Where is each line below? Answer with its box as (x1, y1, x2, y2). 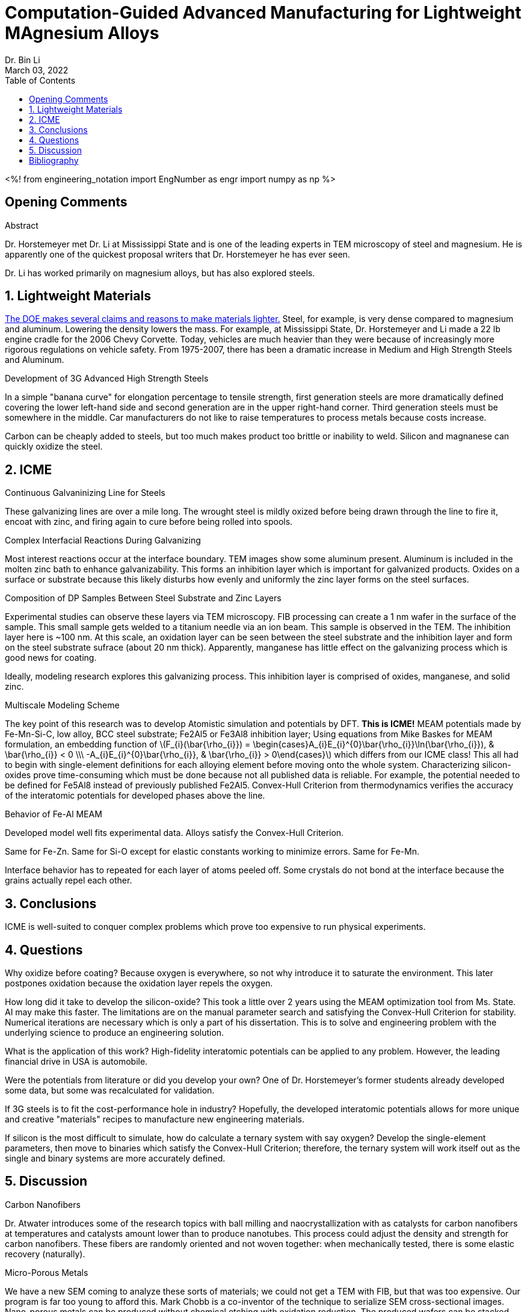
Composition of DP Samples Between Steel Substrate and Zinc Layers (5, 593, 282, 604)
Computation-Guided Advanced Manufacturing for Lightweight (5, 2, 522, 23)
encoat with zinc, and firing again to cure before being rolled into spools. (5, 516, 293, 527)
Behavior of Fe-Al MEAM (5, 809, 102, 820)
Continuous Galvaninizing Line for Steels (5, 487, 165, 498)
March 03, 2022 (5, 64, 69, 75)
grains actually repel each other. (5, 875, 132, 886)
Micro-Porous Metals (5, 1267, 88, 1278)
